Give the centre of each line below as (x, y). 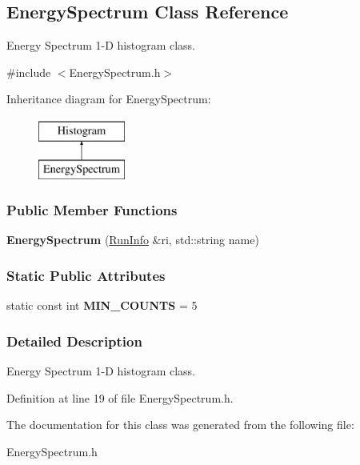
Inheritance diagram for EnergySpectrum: (109, 99)
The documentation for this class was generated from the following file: (180, 425)
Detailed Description (74, 341)
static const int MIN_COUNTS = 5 (102, 305)
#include (29, 72)
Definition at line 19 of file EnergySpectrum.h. (120, 397)
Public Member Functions (92, 210)
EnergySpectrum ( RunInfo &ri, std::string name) (133, 240)
